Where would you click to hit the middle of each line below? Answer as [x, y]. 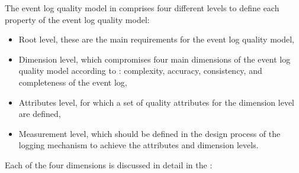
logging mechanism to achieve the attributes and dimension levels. [139, 145]
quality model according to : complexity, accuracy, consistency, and [140, 71]
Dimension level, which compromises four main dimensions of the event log [155, 59]
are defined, [40, 114]
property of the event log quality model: [77, 19]
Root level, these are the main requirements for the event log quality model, [156, 39]
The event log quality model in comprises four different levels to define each [142, 8]
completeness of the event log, [73, 82]
